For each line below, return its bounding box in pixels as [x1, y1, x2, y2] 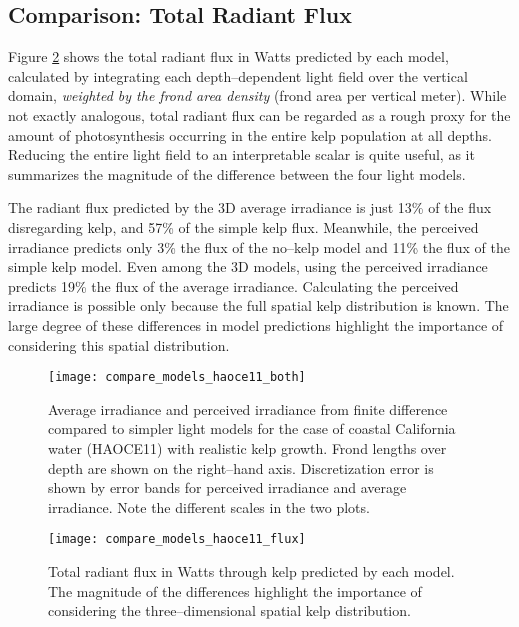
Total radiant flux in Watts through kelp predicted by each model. [48, 560, 455, 581]
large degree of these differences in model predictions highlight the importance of [8, 314, 504, 335]
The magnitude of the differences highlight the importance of [48, 580, 422, 601]
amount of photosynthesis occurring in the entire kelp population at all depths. [8, 124, 492, 145]
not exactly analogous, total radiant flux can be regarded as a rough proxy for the [8, 104, 511, 125]
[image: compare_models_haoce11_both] [48, 370, 306, 385]
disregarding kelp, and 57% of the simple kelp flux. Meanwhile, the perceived [8, 216, 479, 237]
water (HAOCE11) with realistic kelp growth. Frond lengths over [48, 437, 447, 458]
